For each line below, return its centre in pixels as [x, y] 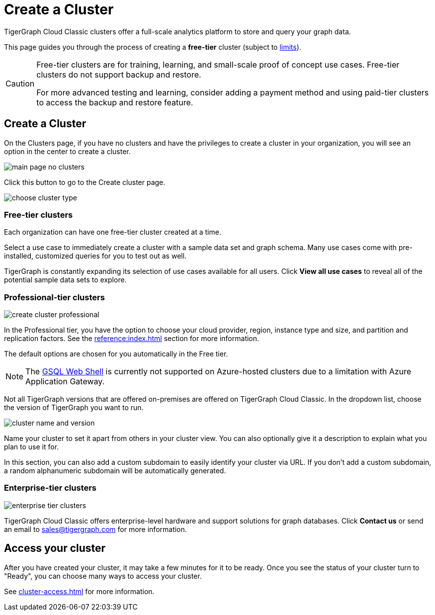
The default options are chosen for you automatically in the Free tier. [116, 354]
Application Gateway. [65, 382]
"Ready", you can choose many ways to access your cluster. [103, 576]
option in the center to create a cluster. [67, 151]
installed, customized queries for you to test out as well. [95, 256]
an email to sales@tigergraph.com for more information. [95, 529]
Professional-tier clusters [54, 297]
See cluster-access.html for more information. [79, 591]
